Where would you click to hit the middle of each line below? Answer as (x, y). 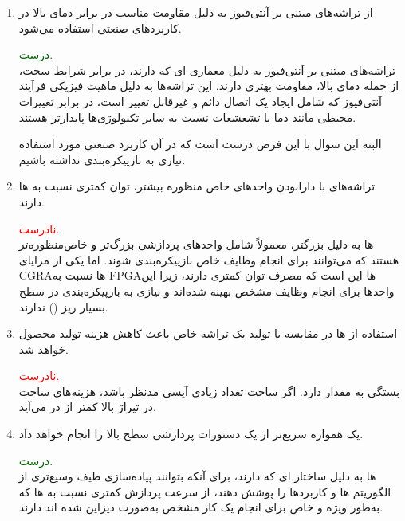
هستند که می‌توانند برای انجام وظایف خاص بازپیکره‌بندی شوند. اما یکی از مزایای (209, 259)
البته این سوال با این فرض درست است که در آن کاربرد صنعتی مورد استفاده (200, 144)
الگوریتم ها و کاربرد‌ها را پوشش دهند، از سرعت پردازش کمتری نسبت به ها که (205, 491)
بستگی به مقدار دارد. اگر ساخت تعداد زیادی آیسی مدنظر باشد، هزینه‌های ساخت (209, 391)
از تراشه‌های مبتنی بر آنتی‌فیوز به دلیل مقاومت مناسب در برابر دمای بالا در (196, 12)
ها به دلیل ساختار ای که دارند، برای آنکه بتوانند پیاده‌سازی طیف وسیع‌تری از (197, 476)
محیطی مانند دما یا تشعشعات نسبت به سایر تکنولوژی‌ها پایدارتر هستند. (187, 117)
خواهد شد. (43, 349)
